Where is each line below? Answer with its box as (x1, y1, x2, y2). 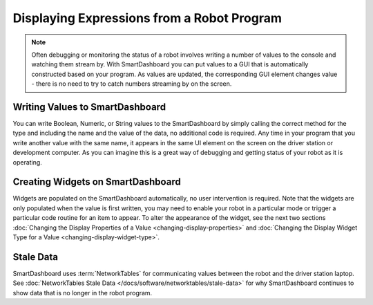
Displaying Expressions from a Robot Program (12, 10, 283, 26)
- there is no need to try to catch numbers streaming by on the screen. (31, 80, 232, 88)
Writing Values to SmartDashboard (12, 101, 166, 113)
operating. (12, 158, 43, 166)
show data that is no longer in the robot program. (12, 288, 153, 297)
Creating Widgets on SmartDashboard (12, 176, 181, 188)
